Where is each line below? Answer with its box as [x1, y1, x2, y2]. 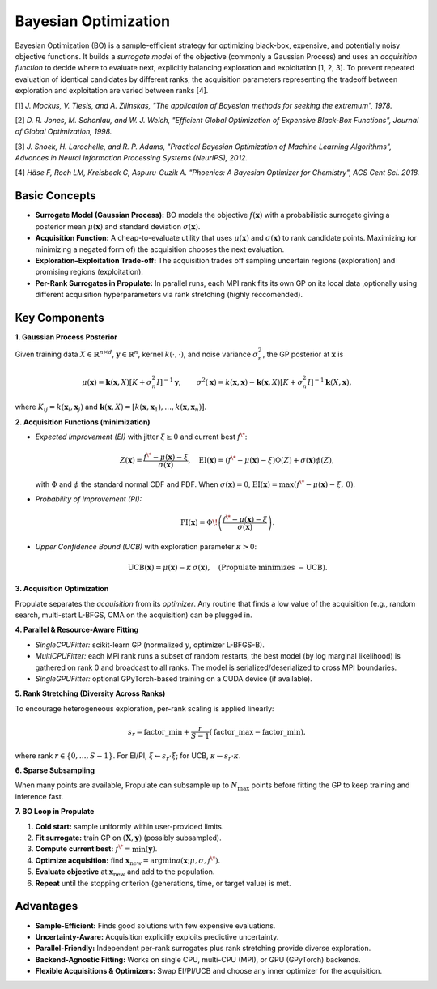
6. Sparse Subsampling [15, 765, 95, 775]
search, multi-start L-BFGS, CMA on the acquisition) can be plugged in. [15, 610, 252, 620]
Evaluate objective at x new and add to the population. [35, 867, 215, 879]
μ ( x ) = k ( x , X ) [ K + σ [82, 377, 153, 386]
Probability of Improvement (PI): [35, 494, 142, 504]
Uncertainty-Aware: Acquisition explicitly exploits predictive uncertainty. [35, 931, 279, 941]
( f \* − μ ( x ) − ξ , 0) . [293, 478, 356, 489]
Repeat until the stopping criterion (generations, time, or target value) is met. [35, 878, 291, 888]
